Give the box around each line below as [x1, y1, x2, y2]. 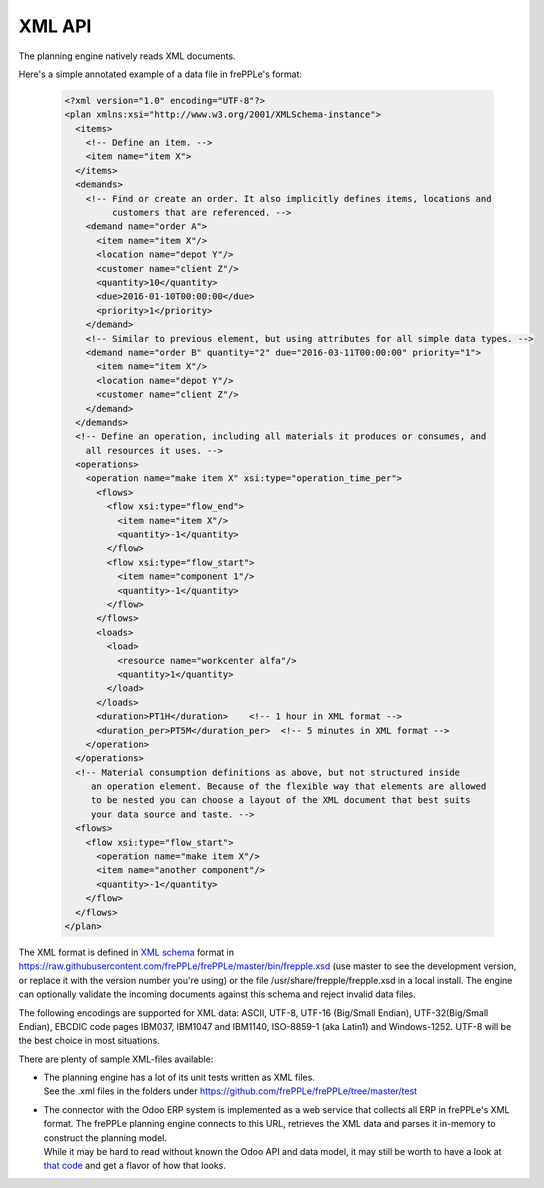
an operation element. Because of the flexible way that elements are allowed [90, 781, 487, 792]
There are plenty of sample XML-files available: [18, 1053, 214, 1065]
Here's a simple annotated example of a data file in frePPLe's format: [18, 68, 303, 80]
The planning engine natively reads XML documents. [18, 50, 236, 62]
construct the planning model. [43, 1131, 168, 1144]
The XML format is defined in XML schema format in [18, 946, 235, 958]
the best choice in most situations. [18, 1035, 160, 1047]
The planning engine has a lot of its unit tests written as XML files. [43, 1071, 315, 1084]
